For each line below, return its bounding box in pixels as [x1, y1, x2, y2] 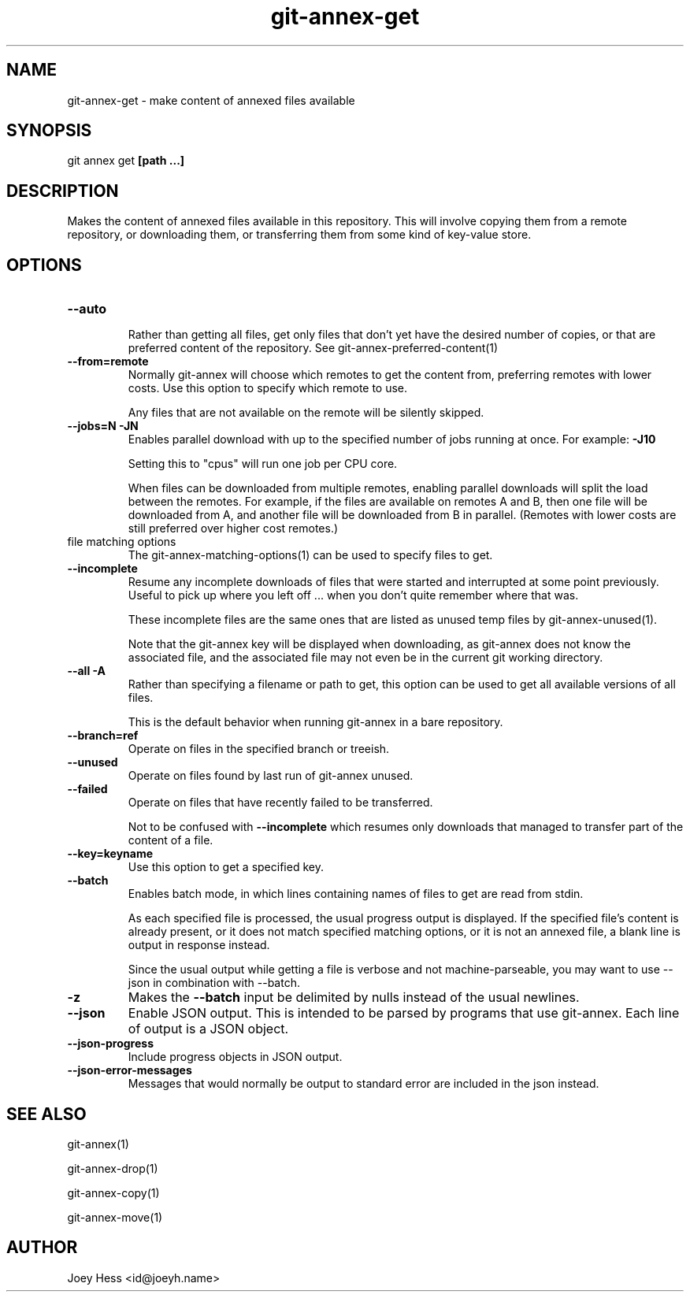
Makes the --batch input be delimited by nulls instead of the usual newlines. [128, 989, 580, 1006]
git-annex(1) [67, 1137, 129, 1151]
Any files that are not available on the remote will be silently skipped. [128, 406, 484, 420]
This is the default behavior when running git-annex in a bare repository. [128, 715, 503, 729]
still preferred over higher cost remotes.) [128, 521, 339, 536]
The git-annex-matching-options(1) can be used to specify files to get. [128, 548, 493, 562]
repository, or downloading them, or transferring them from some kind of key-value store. [67, 228, 532, 242]
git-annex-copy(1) [67, 1185, 160, 1200]
